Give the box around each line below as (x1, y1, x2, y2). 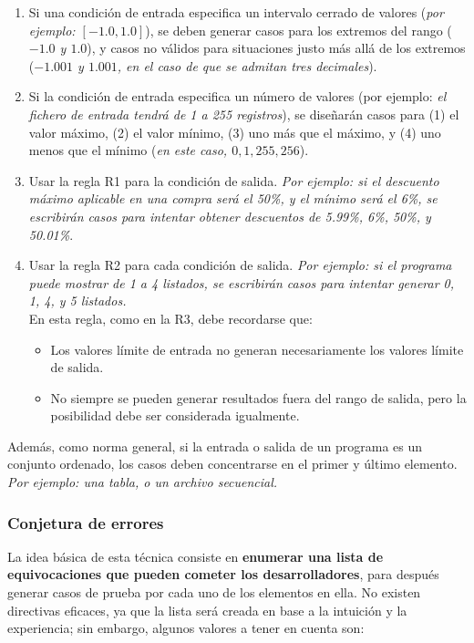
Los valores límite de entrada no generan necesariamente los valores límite (50, 339, 464, 358)
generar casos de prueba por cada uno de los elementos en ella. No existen (7, 583, 421, 602)
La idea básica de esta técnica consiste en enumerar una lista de (7, 546, 384, 565)
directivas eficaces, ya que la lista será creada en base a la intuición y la (7, 600, 407, 619)
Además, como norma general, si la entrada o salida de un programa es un (7, 436, 423, 455)
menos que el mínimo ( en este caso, (28, 140, 228, 160)
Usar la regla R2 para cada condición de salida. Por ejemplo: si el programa (28, 255, 452, 275)
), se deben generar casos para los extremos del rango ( (145, 20, 452, 39)
